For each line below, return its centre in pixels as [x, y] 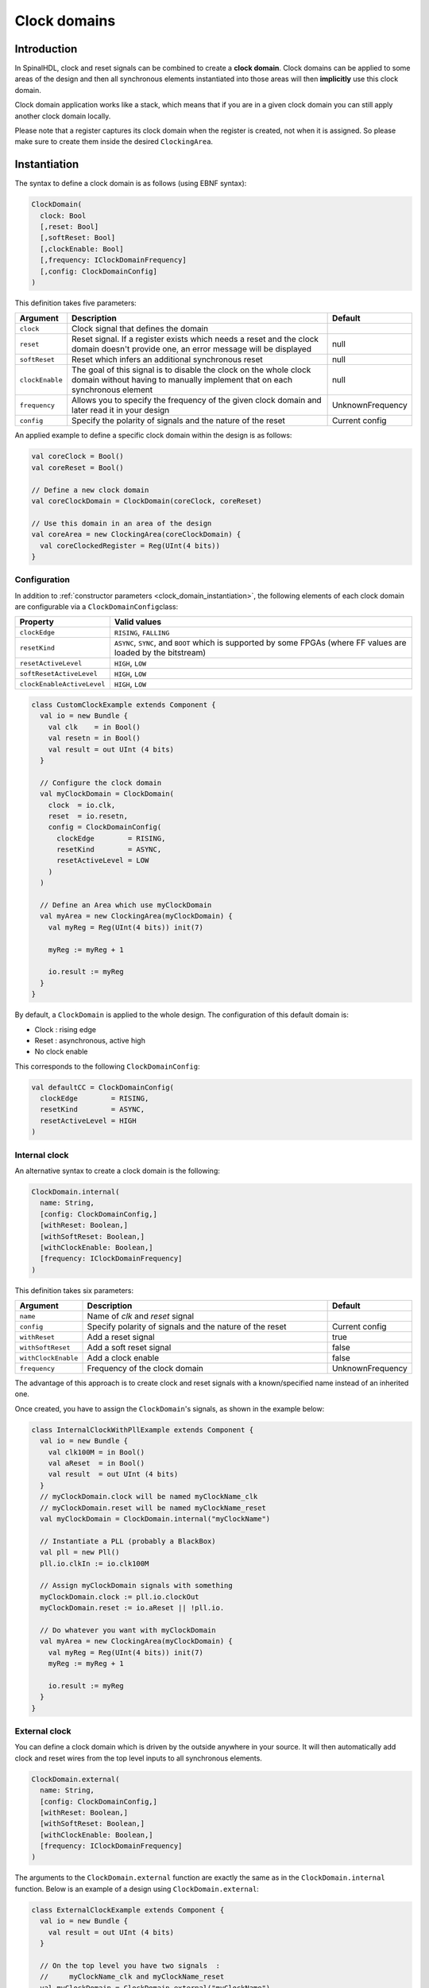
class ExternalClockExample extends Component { [128, 1910]
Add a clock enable [123, 1358]
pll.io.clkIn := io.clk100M [95, 1563]
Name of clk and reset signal [141, 1316]
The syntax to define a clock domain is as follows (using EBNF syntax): [131, 184]
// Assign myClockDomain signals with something [137, 1586]
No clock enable [61, 1052]
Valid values [138, 622]
